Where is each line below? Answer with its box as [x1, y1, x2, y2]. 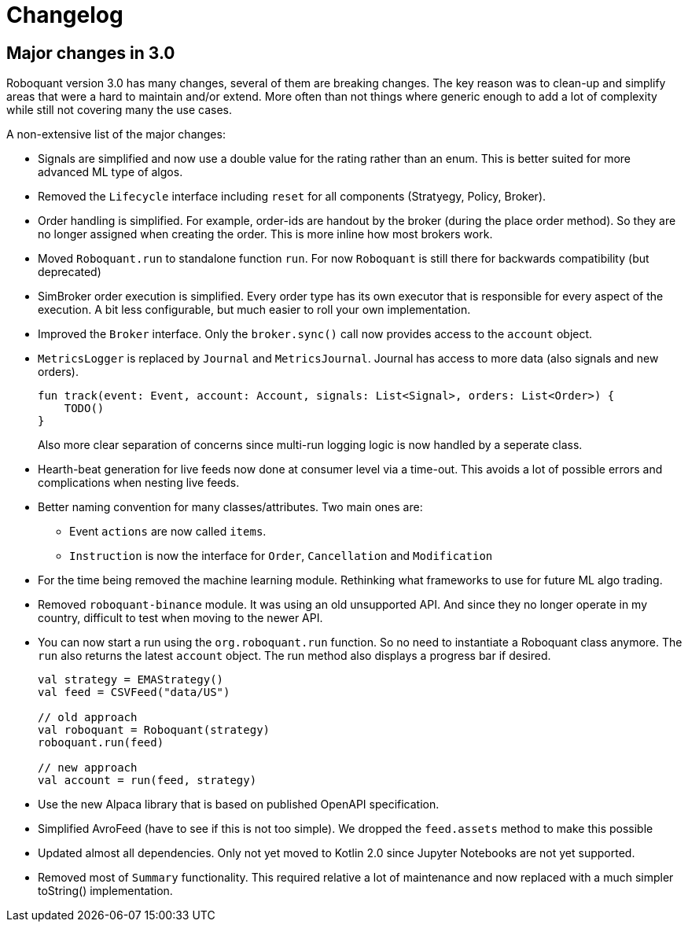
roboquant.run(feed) [38, 736, 164, 749]
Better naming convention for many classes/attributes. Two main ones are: [38, 500, 423, 514]
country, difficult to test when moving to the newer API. [38, 611, 323, 625]
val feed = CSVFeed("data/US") [38, 686, 230, 699]
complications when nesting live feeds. [38, 476, 240, 490]
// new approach [38, 761, 138, 775]
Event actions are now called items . [69, 525, 267, 539]
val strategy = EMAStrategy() [38, 673, 224, 687]
